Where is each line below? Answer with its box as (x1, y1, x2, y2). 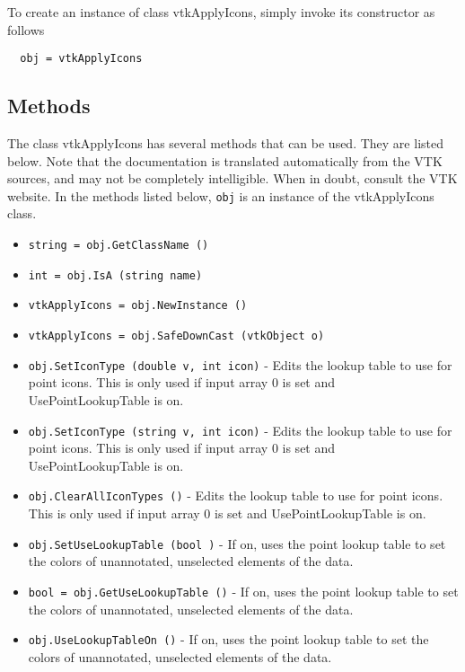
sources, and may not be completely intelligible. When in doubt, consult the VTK (7, 169, 458, 188)
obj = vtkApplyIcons (20, 52, 143, 66)
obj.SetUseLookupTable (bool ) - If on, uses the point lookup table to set (28, 534, 446, 553)
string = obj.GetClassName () (28, 239, 209, 252)
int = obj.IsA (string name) (28, 269, 203, 282)
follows (7, 20, 45, 39)
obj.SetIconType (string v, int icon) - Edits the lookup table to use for (28, 420, 452, 439)
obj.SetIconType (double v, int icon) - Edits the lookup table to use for (28, 355, 452, 374)
